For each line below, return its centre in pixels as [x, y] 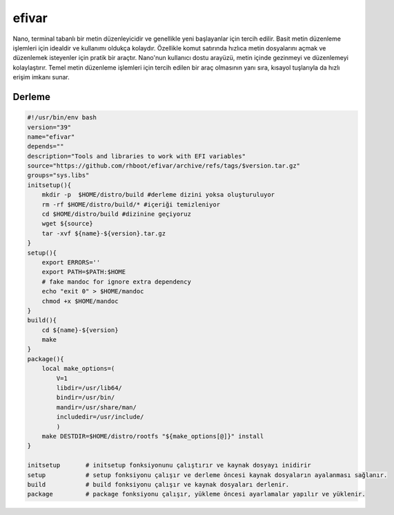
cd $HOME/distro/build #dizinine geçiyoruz [116, 214]
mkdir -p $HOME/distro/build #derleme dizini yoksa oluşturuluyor [158, 195]
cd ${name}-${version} [80, 330]
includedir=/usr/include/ [100, 417]
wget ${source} [67, 224]
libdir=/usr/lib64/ [89, 388]
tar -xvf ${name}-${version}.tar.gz [104, 233]
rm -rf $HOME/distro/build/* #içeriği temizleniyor [131, 204]
